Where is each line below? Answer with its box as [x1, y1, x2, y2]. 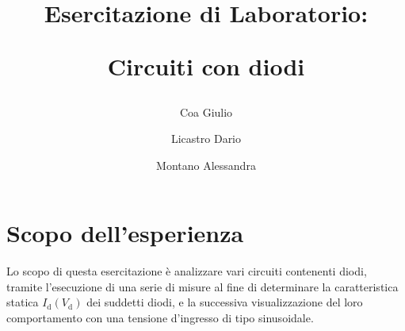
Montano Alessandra [156, 156, 256, 173]
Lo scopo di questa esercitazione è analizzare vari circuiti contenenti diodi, [6, 263, 367, 279]
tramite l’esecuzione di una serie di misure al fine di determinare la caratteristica [6, 278, 399, 294]
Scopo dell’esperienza [6, 217, 244, 249]
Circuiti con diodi [107, 50, 305, 83]
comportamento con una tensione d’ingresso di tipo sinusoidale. [6, 310, 314, 326]
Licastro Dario [170, 130, 242, 147]
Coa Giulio [179, 103, 233, 120]
